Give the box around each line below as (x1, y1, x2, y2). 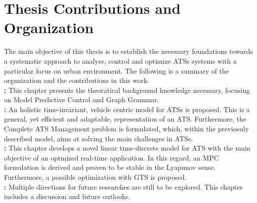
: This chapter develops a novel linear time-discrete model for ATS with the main (4, 143, 251, 153)
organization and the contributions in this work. (4, 75, 149, 85)
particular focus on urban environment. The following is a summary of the (4, 65, 229, 76)
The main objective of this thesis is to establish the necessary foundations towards (4, 46, 253, 56)
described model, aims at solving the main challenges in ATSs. (4, 133, 193, 143)
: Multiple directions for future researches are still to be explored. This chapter (4, 181, 243, 192)
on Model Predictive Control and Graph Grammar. (4, 94, 159, 105)
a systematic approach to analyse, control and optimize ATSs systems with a (4, 55, 237, 66)
